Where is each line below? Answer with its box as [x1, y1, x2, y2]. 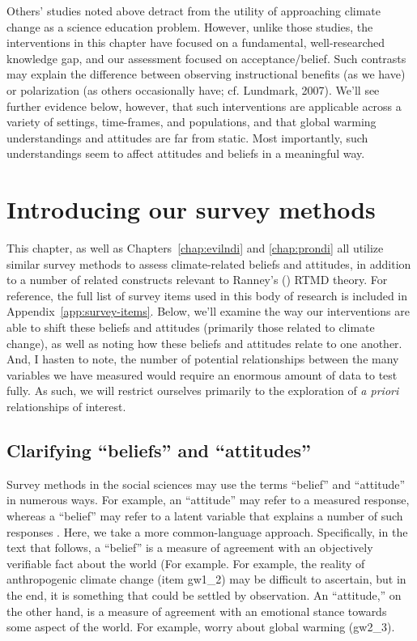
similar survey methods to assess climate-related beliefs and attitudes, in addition [6, 255, 411, 272]
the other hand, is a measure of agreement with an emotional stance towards [6, 602, 387, 619]
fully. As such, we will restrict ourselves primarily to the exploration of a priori [6, 382, 399, 399]
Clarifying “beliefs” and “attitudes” [6, 437, 312, 462]
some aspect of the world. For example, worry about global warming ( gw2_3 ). [6, 618, 395, 635]
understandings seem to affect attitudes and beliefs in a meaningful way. [6, 145, 365, 162]
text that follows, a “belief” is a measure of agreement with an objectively [6, 539, 373, 556]
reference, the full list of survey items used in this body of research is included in [6, 287, 408, 304]
